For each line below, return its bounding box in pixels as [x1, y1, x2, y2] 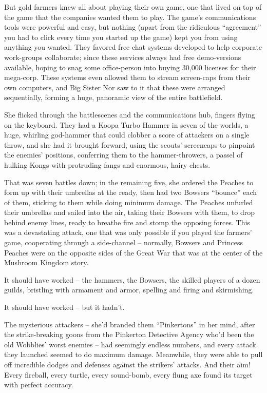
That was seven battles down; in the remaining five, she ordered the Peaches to [4, 176, 254, 187]
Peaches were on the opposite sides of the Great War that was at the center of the [4, 247, 263, 258]
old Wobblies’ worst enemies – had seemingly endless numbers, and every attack [4, 339, 256, 349]
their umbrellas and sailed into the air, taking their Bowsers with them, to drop [4, 207, 255, 218]
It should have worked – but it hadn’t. [4, 302, 125, 312]
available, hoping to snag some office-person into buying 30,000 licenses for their [4, 62, 256, 72]
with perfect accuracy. [4, 379, 73, 390]
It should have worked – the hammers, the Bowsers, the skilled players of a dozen [4, 274, 260, 285]
